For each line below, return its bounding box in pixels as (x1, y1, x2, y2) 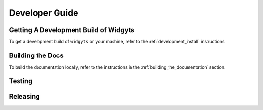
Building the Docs (9, 51, 64, 59)
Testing (9, 77, 33, 85)
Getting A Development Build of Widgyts (9, 26, 135, 34)
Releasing (9, 92, 40, 101)
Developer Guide (9, 7, 78, 18)
